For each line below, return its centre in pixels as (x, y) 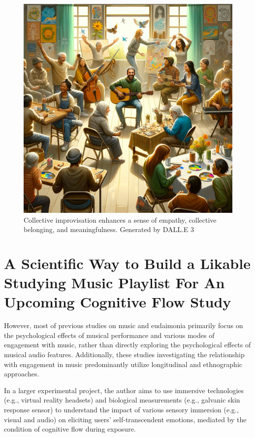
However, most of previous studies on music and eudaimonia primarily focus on (124, 325)
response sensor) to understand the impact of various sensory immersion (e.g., (121, 410)
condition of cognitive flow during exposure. (70, 429)
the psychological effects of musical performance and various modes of (109, 335)
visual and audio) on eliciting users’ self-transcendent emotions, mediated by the (125, 419)
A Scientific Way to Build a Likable (127, 263)
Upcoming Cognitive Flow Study (118, 302)
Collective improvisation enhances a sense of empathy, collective (120, 219)
